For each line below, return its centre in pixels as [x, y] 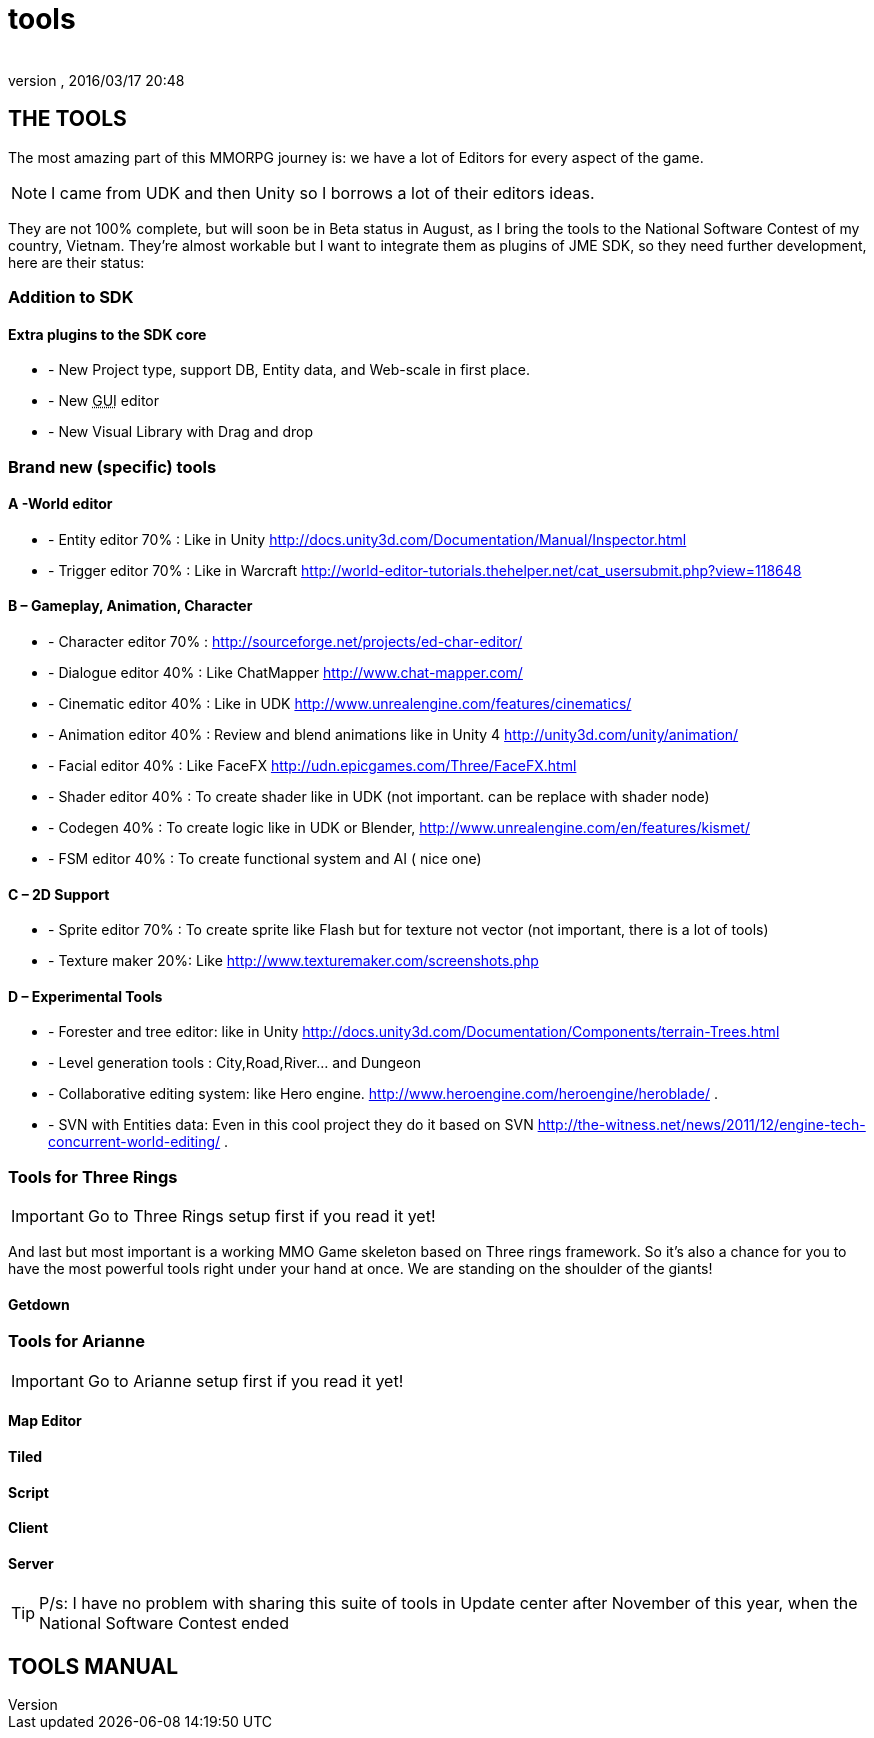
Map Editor [45, 1421]
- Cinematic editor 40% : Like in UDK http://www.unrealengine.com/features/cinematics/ [340, 703]
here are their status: [76, 262]
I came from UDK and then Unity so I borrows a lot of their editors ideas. [323, 192]
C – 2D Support [59, 894]
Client [28, 1528]
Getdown [39, 1304]
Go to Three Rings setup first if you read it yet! [261, 1216]
